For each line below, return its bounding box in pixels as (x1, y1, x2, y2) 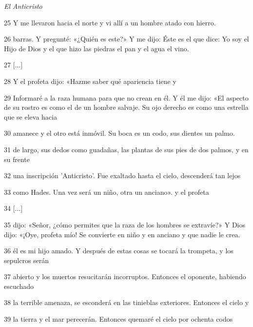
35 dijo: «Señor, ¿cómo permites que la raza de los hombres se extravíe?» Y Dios (4, 219, 245, 229)
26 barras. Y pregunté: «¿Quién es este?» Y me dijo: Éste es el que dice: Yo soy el (4, 34, 249, 44)
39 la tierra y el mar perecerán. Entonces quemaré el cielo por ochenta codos (4, 314, 233, 324)
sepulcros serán (4, 255, 49, 265)
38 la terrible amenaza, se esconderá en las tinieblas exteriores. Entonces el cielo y (4, 297, 249, 307)
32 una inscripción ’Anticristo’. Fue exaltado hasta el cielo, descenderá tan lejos (4, 170, 241, 181)
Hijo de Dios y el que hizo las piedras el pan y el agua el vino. (4, 43, 189, 53)
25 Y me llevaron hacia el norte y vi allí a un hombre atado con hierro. (4, 17, 216, 27)
